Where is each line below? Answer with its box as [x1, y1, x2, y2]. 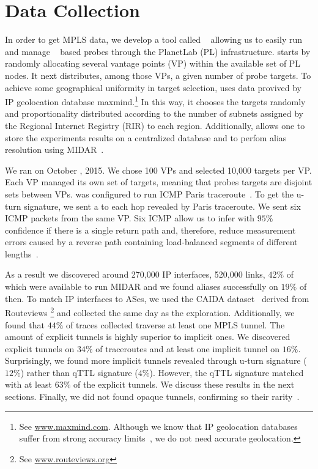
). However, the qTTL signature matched [149, 366, 304, 379]
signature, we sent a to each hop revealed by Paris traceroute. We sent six [24, 199, 301, 212]
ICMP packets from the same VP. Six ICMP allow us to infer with [5, 212, 255, 224]
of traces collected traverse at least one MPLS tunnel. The [65, 318, 285, 331]
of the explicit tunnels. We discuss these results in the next [73, 378, 295, 391]
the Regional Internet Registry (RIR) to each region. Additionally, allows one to [5, 119, 305, 131]
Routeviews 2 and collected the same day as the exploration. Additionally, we [5, 305, 295, 319]
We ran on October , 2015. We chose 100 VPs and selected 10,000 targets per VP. [5, 163, 312, 176]
